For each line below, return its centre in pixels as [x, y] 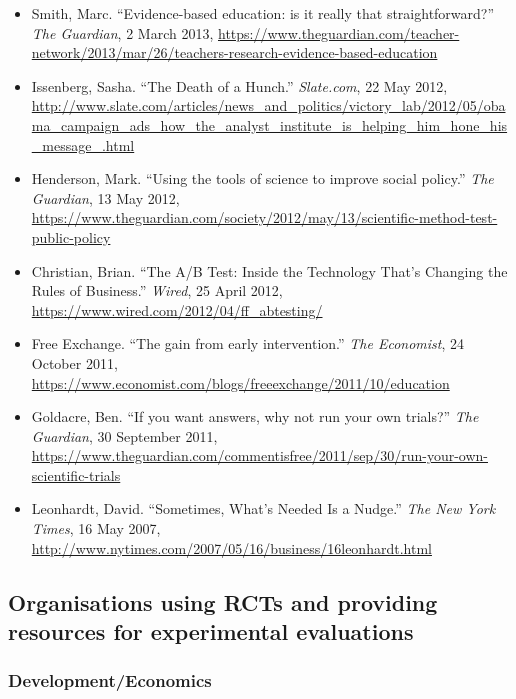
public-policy [71, 236]
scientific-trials [76, 474]
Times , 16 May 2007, [96, 528]
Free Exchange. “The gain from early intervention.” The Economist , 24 [248, 343]
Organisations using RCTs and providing [223, 601]
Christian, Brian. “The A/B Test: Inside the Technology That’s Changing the [269, 270]
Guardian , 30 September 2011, [124, 435]
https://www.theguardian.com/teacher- [338, 32]
